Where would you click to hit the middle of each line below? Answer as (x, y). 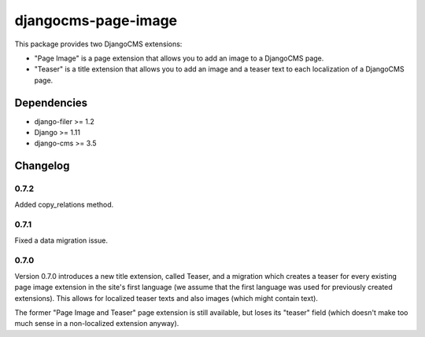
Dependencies (51, 103)
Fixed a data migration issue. (61, 240)
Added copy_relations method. (64, 204)
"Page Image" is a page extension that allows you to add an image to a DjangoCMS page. (179, 58)
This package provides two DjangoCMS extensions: (98, 44)
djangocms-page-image (96, 20)
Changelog (42, 166)
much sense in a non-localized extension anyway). (97, 324)
